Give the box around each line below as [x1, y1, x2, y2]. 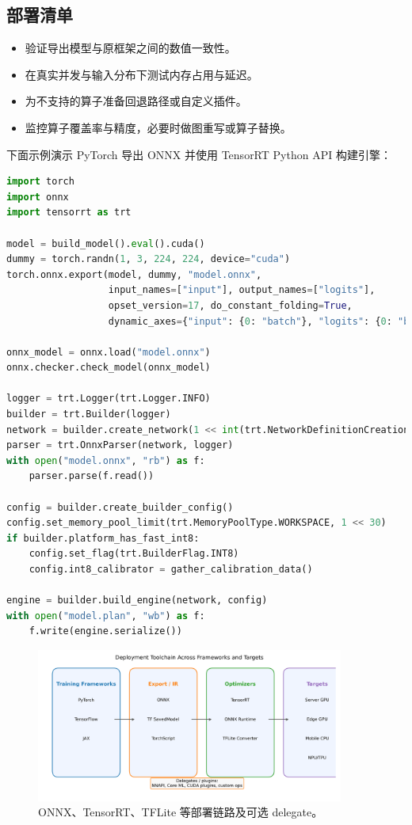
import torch [6, 176, 74, 188]
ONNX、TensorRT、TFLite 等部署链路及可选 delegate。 [38, 804, 323, 820]
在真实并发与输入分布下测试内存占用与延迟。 [25, 66, 258, 82]
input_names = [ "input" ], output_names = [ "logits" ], [108, 284, 376, 296]
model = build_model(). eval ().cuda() [6, 238, 205, 249]
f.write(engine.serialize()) [29, 625, 182, 637]
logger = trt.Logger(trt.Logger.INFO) [6, 393, 211, 405]
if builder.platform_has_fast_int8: [6, 532, 200, 544]
